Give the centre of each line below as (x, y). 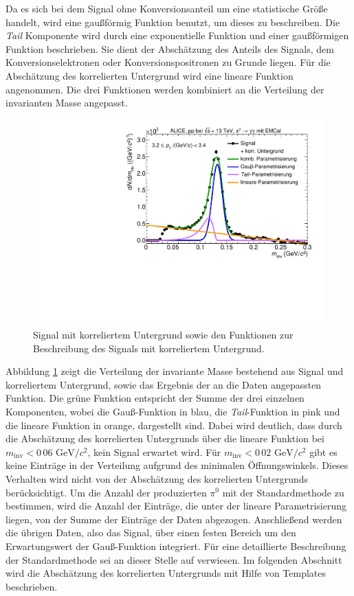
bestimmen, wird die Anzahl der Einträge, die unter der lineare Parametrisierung (176, 506)
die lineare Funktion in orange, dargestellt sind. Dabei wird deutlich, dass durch (174, 425)
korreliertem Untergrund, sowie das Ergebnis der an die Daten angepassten (164, 384)
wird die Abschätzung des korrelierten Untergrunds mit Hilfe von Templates (166, 573)
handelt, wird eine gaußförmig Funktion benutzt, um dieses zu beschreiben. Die (173, 22)
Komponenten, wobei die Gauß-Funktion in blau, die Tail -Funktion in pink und (173, 411)
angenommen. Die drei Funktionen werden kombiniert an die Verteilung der (165, 89)
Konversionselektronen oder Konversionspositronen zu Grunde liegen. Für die (168, 62)
